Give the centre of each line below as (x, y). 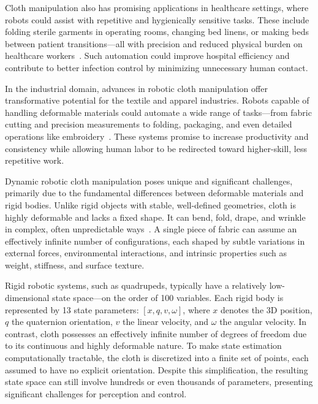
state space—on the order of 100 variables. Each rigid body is (168, 298)
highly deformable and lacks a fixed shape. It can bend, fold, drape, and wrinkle (155, 217)
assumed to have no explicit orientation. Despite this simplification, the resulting (157, 369)
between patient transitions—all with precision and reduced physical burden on (154, 43)
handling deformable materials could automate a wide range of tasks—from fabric (158, 112)
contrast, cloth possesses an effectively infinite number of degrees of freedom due (156, 333)
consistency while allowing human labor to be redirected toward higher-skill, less (156, 148)
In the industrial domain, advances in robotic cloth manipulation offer (136, 88)
